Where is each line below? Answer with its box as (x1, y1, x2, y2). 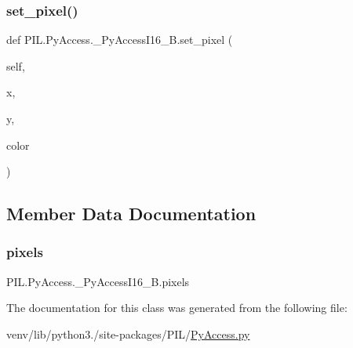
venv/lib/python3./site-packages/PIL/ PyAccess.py (6, 325, 250, 342)
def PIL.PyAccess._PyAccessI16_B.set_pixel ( (6, 31, 233, 48)
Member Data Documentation (6, 201, 257, 226)
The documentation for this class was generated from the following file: (6, 299, 348, 316)
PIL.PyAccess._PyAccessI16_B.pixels (6, 273, 190, 289)
